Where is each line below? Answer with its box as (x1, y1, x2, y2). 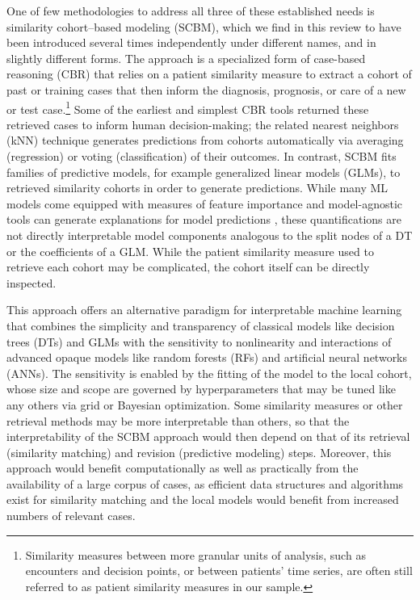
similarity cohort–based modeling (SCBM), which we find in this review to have (6, 18, 401, 35)
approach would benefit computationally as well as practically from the (6, 459, 359, 476)
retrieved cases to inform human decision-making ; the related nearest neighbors (6, 115, 399, 132)
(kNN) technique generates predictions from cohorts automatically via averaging (6, 132, 404, 149)
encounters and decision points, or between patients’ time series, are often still (25, 562, 413, 579)
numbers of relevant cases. (6, 507, 136, 524)
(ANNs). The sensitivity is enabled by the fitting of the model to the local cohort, (6, 364, 412, 381)
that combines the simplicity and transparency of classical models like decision (6, 317, 395, 334)
